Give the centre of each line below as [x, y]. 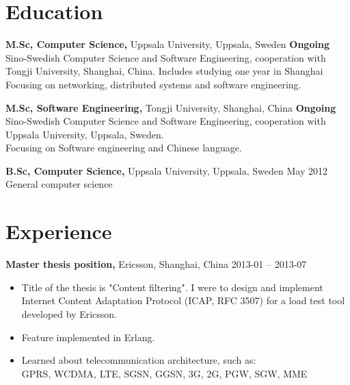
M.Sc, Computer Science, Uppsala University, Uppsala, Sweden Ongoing [167, 44]
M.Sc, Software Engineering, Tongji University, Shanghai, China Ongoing [171, 107]
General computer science [59, 184]
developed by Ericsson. [69, 313]
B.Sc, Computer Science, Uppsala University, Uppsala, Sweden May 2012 [166, 170]
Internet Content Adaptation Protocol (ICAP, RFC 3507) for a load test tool [183, 300]
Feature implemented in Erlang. [88, 337]
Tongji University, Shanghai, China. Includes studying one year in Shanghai [164, 71]
